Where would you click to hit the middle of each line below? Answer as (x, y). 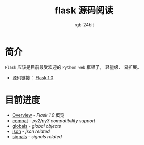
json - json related (31, 131)
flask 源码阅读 (84, 10)
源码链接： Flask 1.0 (33, 78)
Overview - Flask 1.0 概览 (38, 115)
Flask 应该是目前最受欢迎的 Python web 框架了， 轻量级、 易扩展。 (73, 67)
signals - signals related (37, 136)
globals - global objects (37, 126)
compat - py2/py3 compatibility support (54, 120)
